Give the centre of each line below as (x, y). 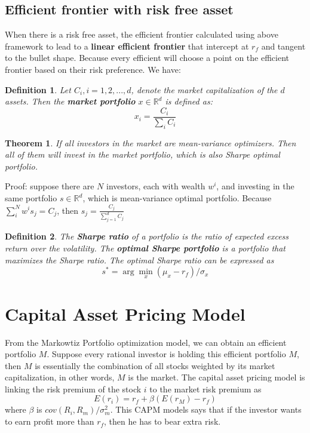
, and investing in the (255, 186)
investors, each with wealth (156, 186)
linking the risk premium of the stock (73, 389)
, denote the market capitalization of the (204, 89)
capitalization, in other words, (60, 377)
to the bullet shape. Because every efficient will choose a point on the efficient (147, 58)
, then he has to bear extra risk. (162, 421)
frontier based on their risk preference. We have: (93, 69)
